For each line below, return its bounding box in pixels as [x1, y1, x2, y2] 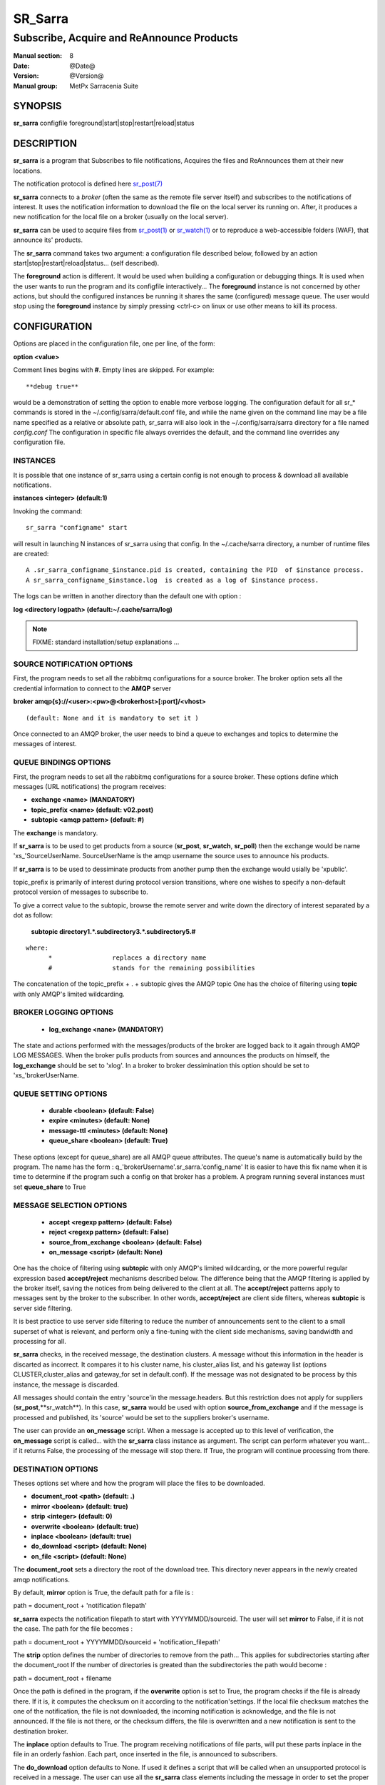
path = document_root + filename [13, 1674, 112, 1682]
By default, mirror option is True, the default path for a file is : [13, 1588, 194, 1597]
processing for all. [13, 1337, 67, 1346]
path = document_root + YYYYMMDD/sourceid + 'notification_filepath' [13, 1637, 221, 1646]
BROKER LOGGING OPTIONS [13, 1007, 114, 1017]
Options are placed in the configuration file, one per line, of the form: [13, 339, 215, 348]
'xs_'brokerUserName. [13, 1071, 79, 1080]
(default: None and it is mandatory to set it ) [26, 714, 199, 722]
